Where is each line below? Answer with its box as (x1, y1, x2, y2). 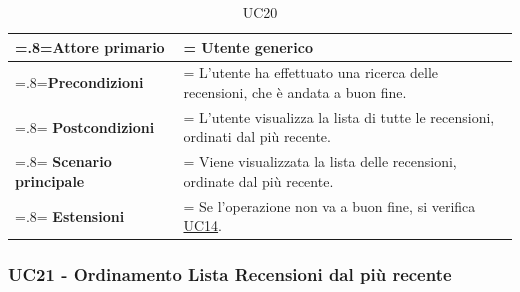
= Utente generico (183, 36, 313, 57)
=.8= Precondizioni (15, 72, 144, 93)
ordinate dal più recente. (183, 170, 334, 191)
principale (15, 170, 85, 191)
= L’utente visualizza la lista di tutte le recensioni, (183, 106, 495, 127)
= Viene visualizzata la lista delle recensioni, (183, 151, 457, 172)
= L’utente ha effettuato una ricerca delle (183, 62, 439, 83)
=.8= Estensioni (15, 205, 125, 226)
